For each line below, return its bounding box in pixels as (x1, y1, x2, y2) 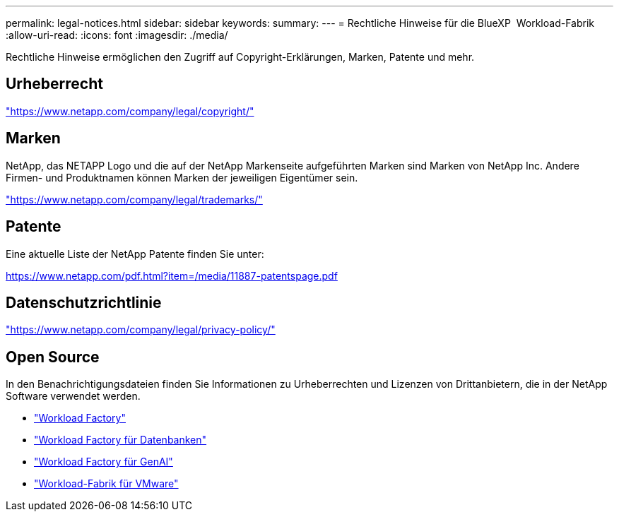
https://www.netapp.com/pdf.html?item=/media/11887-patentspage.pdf (6, 269, 338, 282)
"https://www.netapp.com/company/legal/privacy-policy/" (6, 323, 276, 336)
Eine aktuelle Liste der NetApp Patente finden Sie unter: (6, 247, 264, 260)
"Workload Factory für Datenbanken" (34, 434, 207, 446)
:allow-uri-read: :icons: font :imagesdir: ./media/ (6, 29, 228, 41)
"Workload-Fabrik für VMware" (34, 477, 179, 490)
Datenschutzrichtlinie (6, 293, 162, 311)
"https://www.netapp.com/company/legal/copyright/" (6, 105, 254, 117)
